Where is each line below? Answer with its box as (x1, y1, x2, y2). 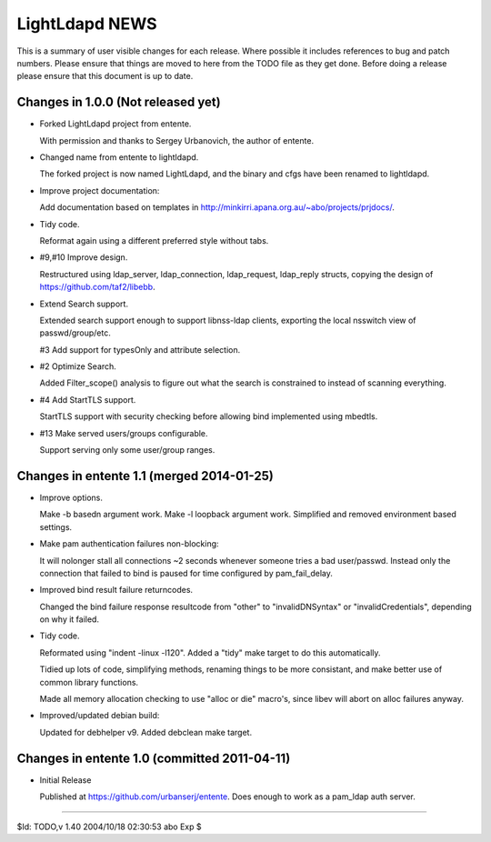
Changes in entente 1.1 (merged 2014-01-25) (16, 468, 275, 484)
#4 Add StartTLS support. (39, 394, 136, 405)
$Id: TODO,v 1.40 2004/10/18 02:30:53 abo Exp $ (16, 821, 202, 832)
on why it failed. (39, 614, 100, 625)
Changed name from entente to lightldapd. (39, 152, 199, 163)
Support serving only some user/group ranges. (39, 445, 215, 456)
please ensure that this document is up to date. (16, 71, 194, 82)
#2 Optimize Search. (39, 361, 117, 372)
